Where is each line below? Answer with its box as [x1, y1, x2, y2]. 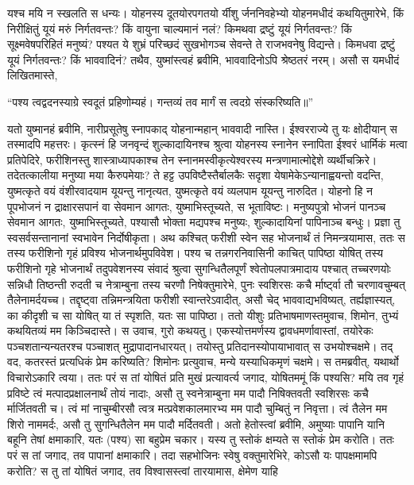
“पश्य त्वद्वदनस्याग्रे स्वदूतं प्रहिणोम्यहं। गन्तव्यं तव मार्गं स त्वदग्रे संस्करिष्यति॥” [7, 93, 314, 110]
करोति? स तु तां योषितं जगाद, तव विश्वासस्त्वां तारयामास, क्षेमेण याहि [7, 462, 278, 479]
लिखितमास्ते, [7, 67, 58, 83]
